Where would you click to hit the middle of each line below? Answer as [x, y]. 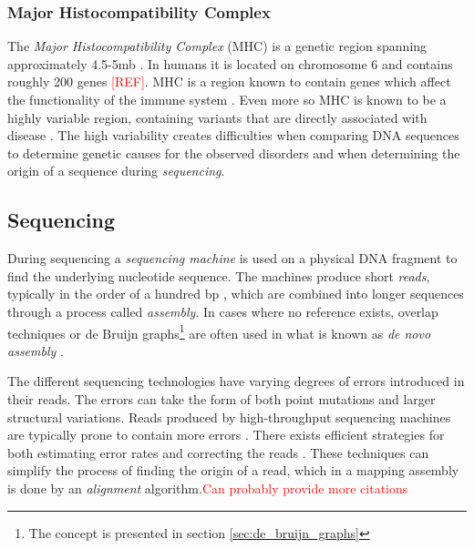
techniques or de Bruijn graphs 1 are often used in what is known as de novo [219, 331]
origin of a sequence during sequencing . [116, 171]
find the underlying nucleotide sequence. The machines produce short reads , [219, 275]
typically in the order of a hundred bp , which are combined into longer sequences [236, 294]
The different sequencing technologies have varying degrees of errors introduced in [236, 381]
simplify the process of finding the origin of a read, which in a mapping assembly [233, 470]
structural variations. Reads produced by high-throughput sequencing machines [229, 417]
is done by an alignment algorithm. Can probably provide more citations [208, 488]
